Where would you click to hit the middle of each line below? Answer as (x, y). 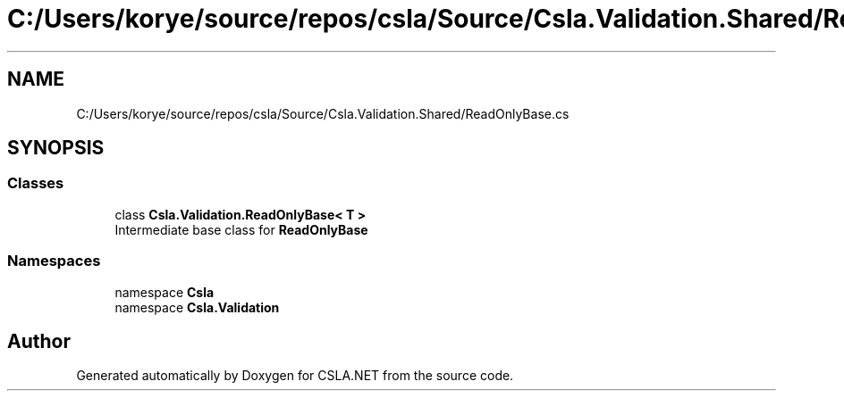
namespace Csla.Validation (197, 307)
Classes (36, 183)
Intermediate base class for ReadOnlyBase (241, 229)
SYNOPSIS (56, 148)
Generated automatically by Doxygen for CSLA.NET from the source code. (295, 376)
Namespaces (54, 261)
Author (39, 341)
